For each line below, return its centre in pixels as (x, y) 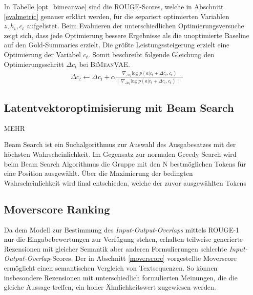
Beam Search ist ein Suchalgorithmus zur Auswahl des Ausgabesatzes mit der (120, 144)
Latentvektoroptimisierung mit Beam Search (119, 108)
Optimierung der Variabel (42, 54)
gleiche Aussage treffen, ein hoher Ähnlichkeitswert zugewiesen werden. (110, 287)
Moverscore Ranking (57, 209)
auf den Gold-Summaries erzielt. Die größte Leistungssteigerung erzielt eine (117, 45)
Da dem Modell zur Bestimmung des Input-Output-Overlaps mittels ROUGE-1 (122, 229)
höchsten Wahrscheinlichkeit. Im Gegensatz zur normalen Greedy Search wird (120, 154)
